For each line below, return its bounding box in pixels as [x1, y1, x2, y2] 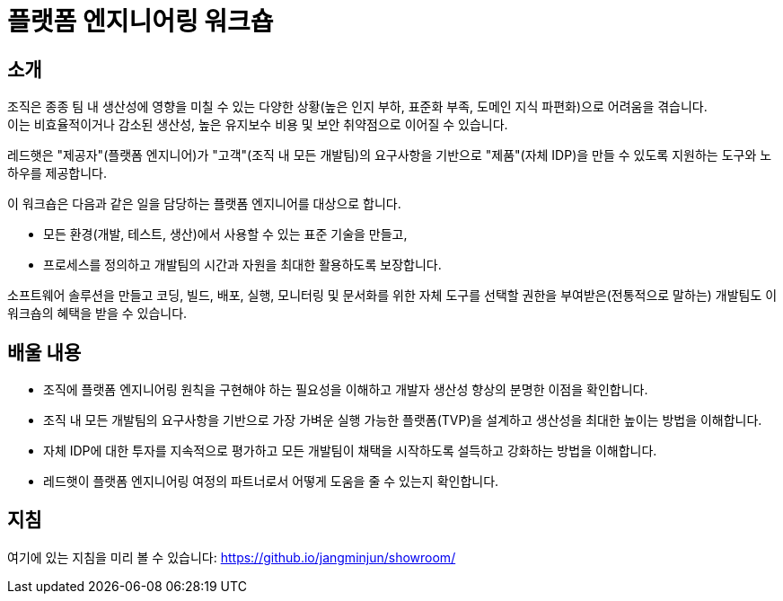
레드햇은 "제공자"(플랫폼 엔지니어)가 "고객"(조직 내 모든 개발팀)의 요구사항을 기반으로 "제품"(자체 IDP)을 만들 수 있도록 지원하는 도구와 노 [7, 147, 772, 164]
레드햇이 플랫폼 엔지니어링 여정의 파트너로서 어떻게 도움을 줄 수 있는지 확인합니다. [43, 473, 499, 490]
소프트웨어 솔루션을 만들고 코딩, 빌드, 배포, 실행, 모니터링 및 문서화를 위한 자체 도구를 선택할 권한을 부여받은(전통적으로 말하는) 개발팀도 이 [7, 287, 778, 304]
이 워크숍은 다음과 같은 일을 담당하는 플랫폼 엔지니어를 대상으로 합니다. [7, 196, 401, 212]
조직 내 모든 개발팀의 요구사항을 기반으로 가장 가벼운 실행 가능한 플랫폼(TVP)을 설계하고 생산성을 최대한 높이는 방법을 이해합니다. [43, 412, 762, 429]
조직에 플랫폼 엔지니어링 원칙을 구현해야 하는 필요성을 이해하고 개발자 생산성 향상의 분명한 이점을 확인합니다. [43, 382, 648, 398]
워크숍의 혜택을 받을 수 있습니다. [7, 305, 188, 322]
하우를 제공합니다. [7, 165, 108, 181]
